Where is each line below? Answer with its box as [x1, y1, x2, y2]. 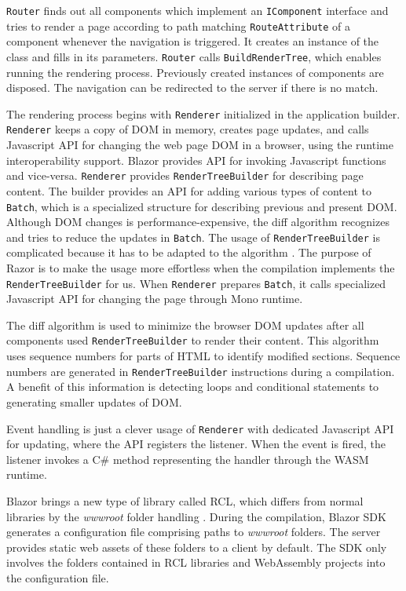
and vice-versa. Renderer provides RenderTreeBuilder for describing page [6, 167, 364, 184]
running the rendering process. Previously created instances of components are [6, 64, 384, 80]
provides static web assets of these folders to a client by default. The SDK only [6, 538, 387, 555]
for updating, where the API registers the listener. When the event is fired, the [6, 436, 386, 452]
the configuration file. [6, 569, 109, 586]
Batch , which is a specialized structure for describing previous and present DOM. [6, 198, 397, 214]
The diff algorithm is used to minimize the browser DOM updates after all [6, 316, 364, 333]
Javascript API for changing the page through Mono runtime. [6, 290, 303, 307]
